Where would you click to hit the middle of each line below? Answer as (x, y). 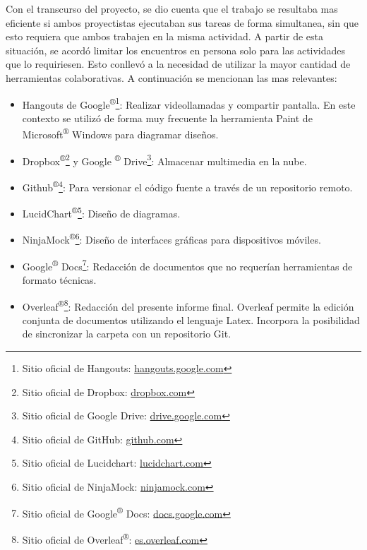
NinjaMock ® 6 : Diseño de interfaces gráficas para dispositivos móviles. (172, 239)
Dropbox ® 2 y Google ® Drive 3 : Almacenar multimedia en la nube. (164, 160)
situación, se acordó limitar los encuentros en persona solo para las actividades (176, 50)
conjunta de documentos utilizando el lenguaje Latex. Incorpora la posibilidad (191, 319)
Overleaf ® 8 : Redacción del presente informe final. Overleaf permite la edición (188, 305)
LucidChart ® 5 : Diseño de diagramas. (101, 212)
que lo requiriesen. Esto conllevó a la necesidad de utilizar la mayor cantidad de (178, 64)
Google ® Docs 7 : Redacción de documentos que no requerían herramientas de (187, 265)
